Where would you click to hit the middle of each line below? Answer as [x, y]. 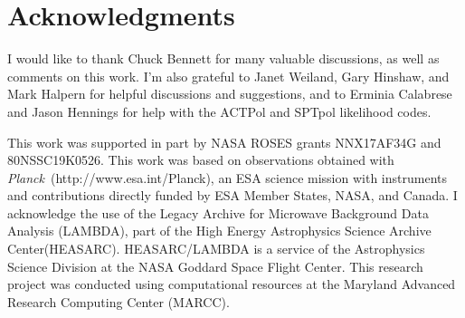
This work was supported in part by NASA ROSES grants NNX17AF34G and [224, 142]
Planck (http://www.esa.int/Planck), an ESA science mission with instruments [227, 177]
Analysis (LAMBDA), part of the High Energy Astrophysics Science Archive [219, 231]
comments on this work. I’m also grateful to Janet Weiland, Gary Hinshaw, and [228, 76]
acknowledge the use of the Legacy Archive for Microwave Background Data [218, 212]
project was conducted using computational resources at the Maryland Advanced [232, 284]
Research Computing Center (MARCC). [119, 301]
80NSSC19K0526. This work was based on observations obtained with [201, 160]
